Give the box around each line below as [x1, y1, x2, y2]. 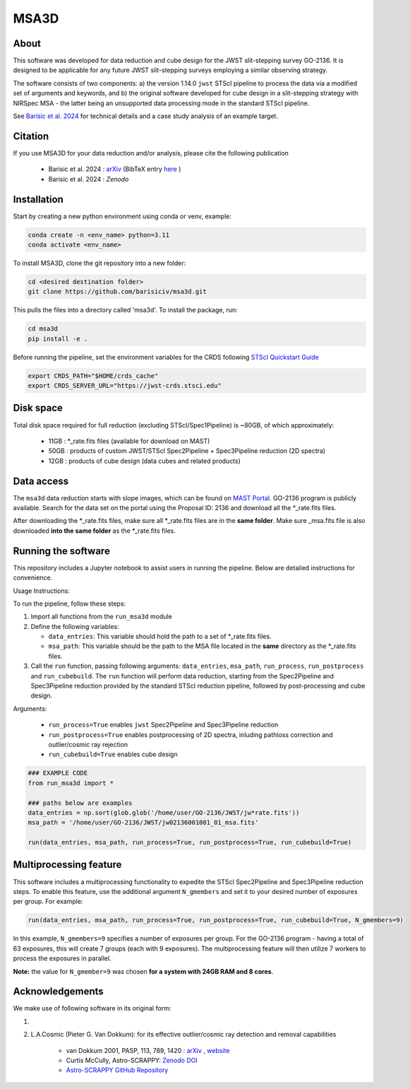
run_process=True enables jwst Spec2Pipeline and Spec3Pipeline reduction [48, 721, 279, 729]
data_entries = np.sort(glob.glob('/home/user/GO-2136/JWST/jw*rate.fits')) [28, 808, 300, 816]
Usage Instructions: [13, 587, 70, 595]
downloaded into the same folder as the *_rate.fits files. [13, 526, 176, 535]
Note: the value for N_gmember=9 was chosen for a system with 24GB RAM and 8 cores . [13, 967, 274, 975]
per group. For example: [13, 897, 83, 906]
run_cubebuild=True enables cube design [48, 750, 178, 759]
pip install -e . [28, 334, 88, 343]
